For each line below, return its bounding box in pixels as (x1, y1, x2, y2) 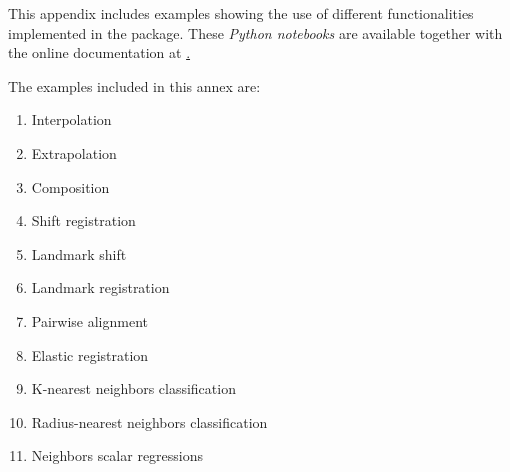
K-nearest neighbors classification (31, 378, 236, 399)
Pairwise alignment (31, 310, 148, 331)
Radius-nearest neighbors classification (31, 411, 268, 432)
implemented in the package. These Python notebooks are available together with (8, 22, 503, 43)
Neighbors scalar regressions (31, 445, 204, 466)
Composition (31, 176, 110, 197)
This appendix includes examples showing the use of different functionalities (8, 3, 474, 23)
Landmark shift (31, 243, 127, 264)
